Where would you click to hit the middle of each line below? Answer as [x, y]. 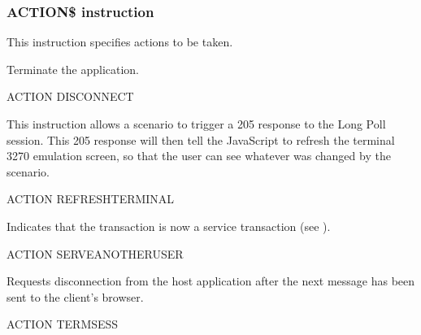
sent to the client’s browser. [75, 296]
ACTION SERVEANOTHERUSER [95, 253]
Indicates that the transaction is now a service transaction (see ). [169, 226]
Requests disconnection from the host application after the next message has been [211, 281]
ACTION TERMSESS [63, 324]
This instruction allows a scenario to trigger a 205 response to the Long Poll [196, 124]
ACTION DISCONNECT [70, 96]
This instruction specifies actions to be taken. [120, 42]
